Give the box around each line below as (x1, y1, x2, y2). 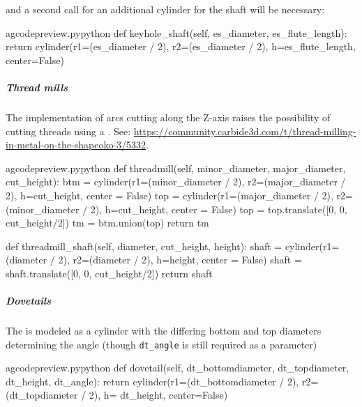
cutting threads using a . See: (6, 123, 131, 138)
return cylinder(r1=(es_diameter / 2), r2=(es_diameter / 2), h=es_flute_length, (6, 39, 356, 54)
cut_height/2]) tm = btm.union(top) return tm (6, 215, 209, 230)
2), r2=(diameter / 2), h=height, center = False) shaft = (58, 252, 302, 267)
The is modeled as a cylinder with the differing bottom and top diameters (6, 323, 322, 338)
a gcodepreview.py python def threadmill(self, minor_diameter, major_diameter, (6, 160, 346, 175)
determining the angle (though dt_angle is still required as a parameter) (6, 337, 317, 351)
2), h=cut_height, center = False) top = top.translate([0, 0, (90, 201, 347, 216)
